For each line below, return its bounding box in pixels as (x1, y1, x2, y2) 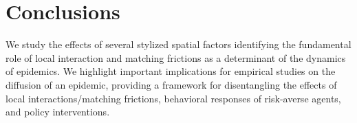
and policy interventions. (6, 104, 110, 119)
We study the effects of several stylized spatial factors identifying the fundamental (6, 37, 351, 52)
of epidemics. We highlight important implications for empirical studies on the (6, 64, 336, 78)
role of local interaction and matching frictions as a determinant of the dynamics (6, 50, 346, 65)
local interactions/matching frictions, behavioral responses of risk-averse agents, (6, 91, 341, 105)
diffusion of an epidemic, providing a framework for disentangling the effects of (6, 77, 337, 91)
